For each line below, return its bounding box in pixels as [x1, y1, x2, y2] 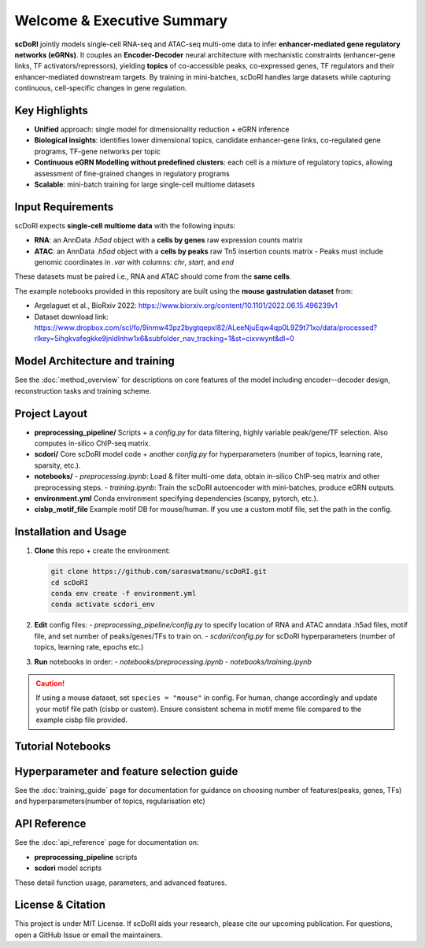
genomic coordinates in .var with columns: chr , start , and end [34, 257, 235, 267]
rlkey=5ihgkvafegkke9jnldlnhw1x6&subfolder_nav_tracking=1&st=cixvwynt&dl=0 [34, 334, 294, 343]
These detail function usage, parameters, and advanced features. [14, 878, 227, 887]
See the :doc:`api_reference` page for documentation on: [14, 838, 200, 847]
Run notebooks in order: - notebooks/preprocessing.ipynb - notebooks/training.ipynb [34, 657, 312, 666]
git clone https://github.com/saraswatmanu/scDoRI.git [50, 567, 267, 576]
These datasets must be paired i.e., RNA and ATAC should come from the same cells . [14, 272, 292, 281]
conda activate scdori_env [50, 600, 155, 609]
